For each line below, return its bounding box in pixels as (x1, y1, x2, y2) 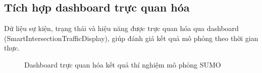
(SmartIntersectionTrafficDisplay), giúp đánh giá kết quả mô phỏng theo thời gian (4, 32, 258, 43)
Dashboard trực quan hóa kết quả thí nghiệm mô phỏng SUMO (24, 59, 221, 69)
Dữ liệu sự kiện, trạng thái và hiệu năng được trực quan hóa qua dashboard (4, 23, 239, 33)
